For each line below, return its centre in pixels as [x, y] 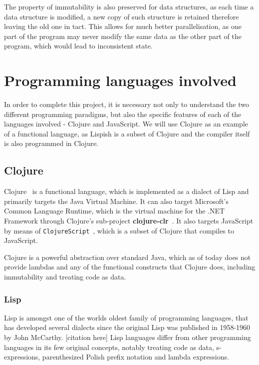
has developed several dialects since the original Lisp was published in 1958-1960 [127, 327]
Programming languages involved [120, 80]
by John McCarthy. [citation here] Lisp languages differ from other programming [128, 337]
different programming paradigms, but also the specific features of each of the [123, 114]
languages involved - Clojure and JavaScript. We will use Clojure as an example [126, 124]
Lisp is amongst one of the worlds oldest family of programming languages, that [126, 317]
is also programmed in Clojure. [51, 143]
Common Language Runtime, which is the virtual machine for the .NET [115, 211]
